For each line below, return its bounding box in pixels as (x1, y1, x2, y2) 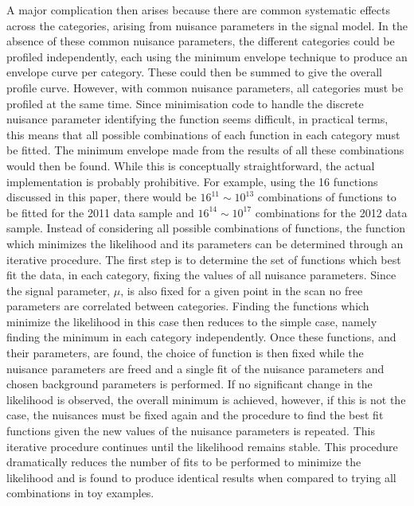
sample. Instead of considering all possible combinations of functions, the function (6, 220, 406, 236)
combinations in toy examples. (6, 485, 154, 501)
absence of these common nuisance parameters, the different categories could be (6, 33, 395, 49)
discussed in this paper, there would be (6, 189, 197, 205)
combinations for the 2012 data (255, 204, 408, 220)
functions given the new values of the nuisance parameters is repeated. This (6, 422, 375, 439)
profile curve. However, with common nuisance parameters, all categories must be (6, 79, 404, 95)
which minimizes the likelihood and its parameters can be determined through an (6, 235, 404, 251)
